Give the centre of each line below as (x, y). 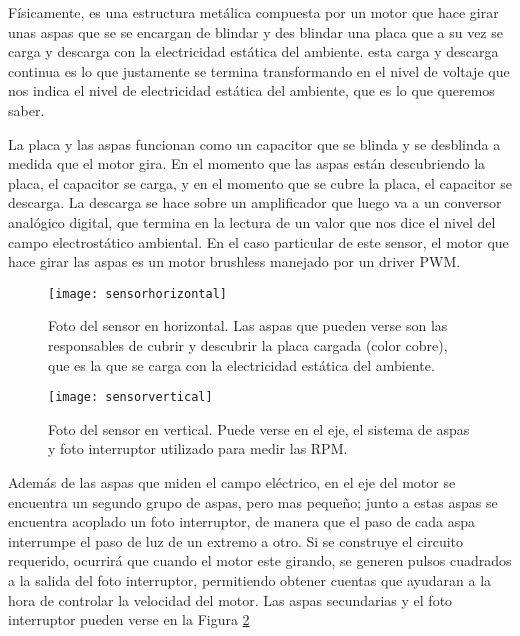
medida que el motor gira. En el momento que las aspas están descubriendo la (247, 163)
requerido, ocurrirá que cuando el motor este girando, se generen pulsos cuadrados (260, 560)
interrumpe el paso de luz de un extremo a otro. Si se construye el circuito (236, 540)
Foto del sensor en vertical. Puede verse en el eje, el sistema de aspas (259, 428)
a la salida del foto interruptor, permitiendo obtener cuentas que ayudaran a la (250, 579)
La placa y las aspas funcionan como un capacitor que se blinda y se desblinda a (254, 143)
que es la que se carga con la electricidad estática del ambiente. (241, 364)
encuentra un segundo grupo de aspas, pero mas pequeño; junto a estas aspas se (253, 501)
